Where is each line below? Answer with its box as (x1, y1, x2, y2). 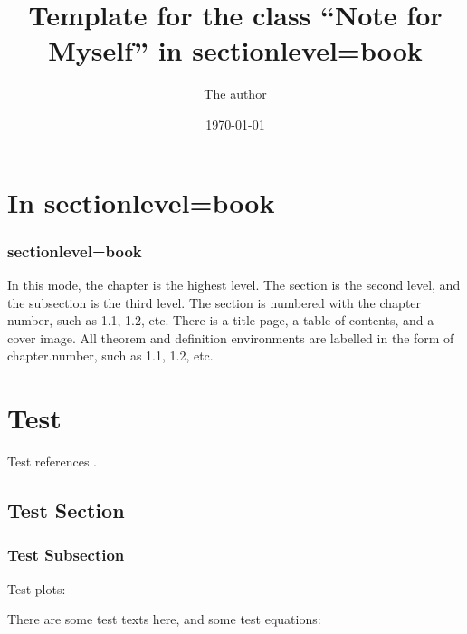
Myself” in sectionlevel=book (48, 32, 423, 69)
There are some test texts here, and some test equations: (7, 610, 321, 629)
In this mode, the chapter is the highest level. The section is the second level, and (7, 274, 461, 293)
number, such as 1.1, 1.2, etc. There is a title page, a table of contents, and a (7, 311, 434, 330)
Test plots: (7, 579, 66, 598)
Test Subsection (7, 543, 125, 566)
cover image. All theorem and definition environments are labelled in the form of (7, 328, 454, 347)
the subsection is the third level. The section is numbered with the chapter (7, 293, 422, 312)
